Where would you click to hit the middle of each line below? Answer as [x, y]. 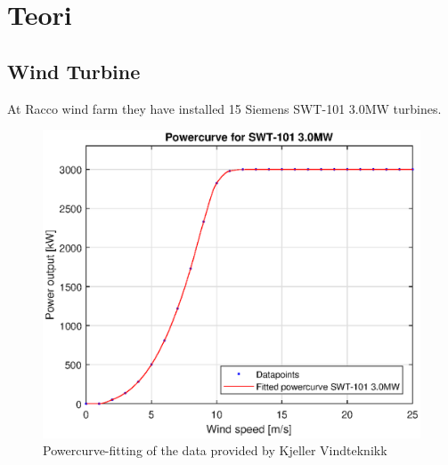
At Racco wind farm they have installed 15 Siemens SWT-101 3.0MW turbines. [224, 108]
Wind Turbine [74, 71]
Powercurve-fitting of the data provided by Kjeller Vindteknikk [215, 450]
